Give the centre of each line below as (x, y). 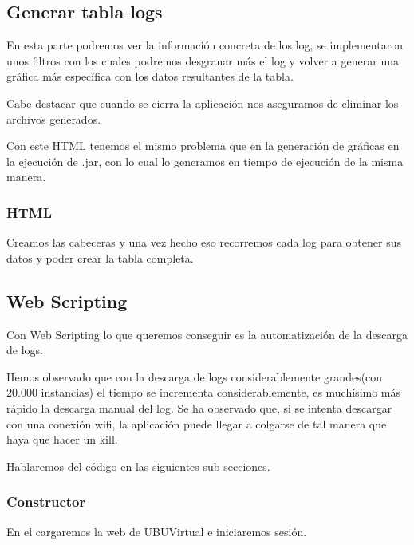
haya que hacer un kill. (62, 439)
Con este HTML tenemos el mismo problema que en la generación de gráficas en (203, 146)
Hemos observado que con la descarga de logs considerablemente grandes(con (195, 376)
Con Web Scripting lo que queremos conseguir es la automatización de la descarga (207, 334)
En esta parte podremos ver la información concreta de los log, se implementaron (205, 45)
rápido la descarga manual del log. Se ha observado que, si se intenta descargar (199, 407)
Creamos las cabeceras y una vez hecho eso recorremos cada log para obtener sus (204, 242)
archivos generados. (54, 118)
